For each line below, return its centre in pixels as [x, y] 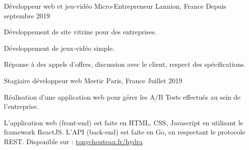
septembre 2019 [27, 15]
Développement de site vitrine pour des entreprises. [80, 32]
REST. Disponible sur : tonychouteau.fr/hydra [73, 141]
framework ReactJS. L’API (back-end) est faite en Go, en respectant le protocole [125, 132]
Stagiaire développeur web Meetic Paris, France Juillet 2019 [93, 80]
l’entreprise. [21, 106]
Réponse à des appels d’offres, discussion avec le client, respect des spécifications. [125, 64]
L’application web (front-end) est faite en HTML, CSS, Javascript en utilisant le [124, 122]
